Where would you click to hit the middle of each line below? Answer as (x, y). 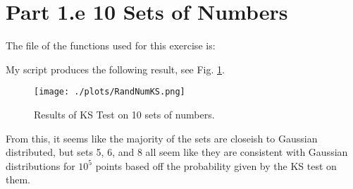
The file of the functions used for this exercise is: (111, 45)
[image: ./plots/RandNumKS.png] (110, 92)
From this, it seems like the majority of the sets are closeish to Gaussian (162, 138)
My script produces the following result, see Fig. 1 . (115, 69)
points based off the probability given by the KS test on (216, 165)
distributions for (41, 165)
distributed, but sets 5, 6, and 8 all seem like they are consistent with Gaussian (177, 152)
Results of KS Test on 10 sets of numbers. (124, 114)
